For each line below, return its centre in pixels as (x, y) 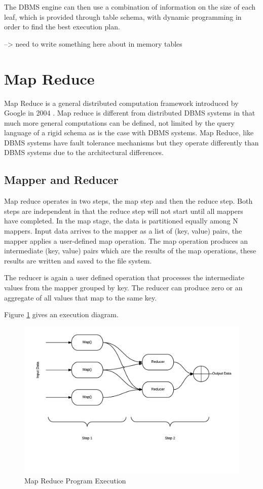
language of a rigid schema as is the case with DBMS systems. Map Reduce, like (129, 133)
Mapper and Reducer (61, 180)
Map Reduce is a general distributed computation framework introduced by (121, 103)
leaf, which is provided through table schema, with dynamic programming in (123, 16)
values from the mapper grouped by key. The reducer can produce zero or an (123, 288)
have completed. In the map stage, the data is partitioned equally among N (121, 221)
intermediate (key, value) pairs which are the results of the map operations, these (130, 251)
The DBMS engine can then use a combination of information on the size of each (130, 7)
